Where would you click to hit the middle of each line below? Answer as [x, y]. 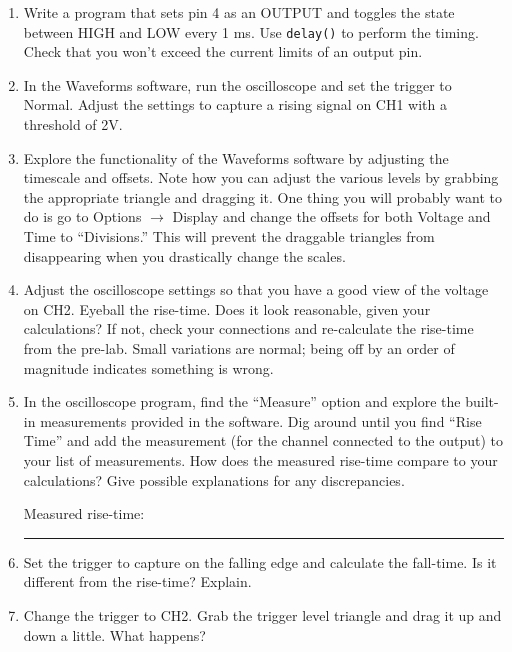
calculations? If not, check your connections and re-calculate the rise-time [248, 328]
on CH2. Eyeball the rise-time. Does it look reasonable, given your [227, 308]
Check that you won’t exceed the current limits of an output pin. [223, 51]
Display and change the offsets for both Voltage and [331, 216]
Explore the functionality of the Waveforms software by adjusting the [236, 157]
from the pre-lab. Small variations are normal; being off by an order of [239, 347]
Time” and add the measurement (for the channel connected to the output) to [263, 440]
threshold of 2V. [73, 124]
